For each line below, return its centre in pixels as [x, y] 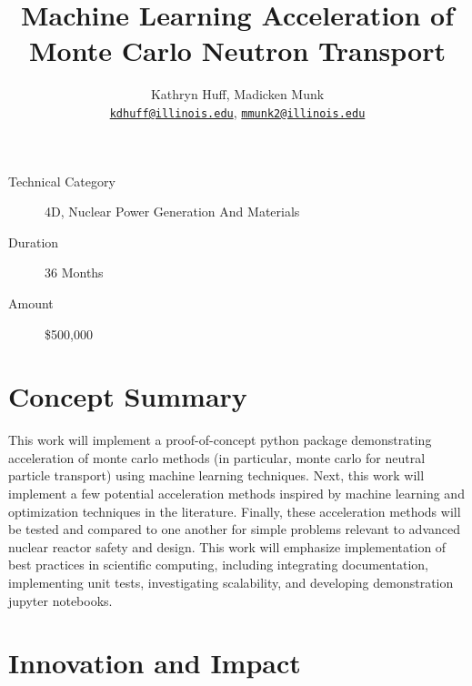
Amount [31, 303]
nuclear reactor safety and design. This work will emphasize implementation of [227, 546]
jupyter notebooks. [60, 600]
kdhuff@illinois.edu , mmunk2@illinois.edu [237, 111]
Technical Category [62, 181]
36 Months [74, 272]
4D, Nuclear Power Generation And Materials [172, 212]
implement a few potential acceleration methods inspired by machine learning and [236, 494]
